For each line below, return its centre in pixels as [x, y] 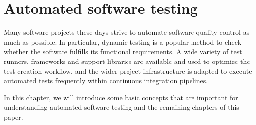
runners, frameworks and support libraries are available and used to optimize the [127, 61]
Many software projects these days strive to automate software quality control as [127, 32]
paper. [14, 116]
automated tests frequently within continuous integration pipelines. [106, 81]
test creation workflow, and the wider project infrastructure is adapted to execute [128, 71]
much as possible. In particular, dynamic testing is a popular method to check [123, 41]
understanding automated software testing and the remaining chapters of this [122, 107]
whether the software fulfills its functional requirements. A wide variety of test [123, 51]
